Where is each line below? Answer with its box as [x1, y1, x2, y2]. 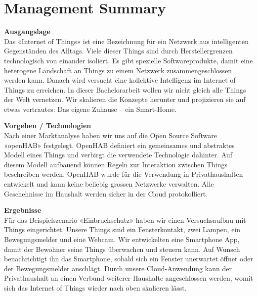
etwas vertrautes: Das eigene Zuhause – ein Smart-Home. [4, 103, 177, 114]
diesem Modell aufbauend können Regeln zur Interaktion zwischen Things [4, 159, 228, 169]
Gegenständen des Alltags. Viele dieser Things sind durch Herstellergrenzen [4, 46, 233, 56]
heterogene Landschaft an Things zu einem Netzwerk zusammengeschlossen [4, 65, 232, 75]
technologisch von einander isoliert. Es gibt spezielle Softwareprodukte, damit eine [4, 55, 253, 65]
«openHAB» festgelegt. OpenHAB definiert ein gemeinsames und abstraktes [4, 140, 235, 150]
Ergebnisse [4, 205, 42, 215]
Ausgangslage [4, 26, 50, 37]
